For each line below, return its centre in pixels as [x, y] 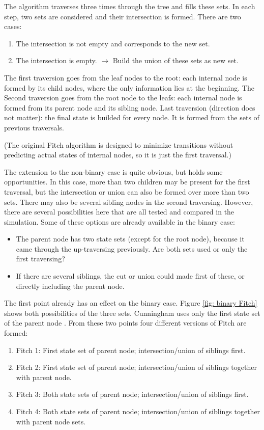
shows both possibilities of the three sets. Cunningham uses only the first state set [132, 313]
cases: [13, 26]
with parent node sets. [51, 421]
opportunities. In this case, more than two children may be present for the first [127, 182]
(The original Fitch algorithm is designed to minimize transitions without [119, 144]
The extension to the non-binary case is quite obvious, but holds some [113, 171]
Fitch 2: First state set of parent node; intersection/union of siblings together [136, 367]
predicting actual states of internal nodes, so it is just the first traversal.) [118, 155]
